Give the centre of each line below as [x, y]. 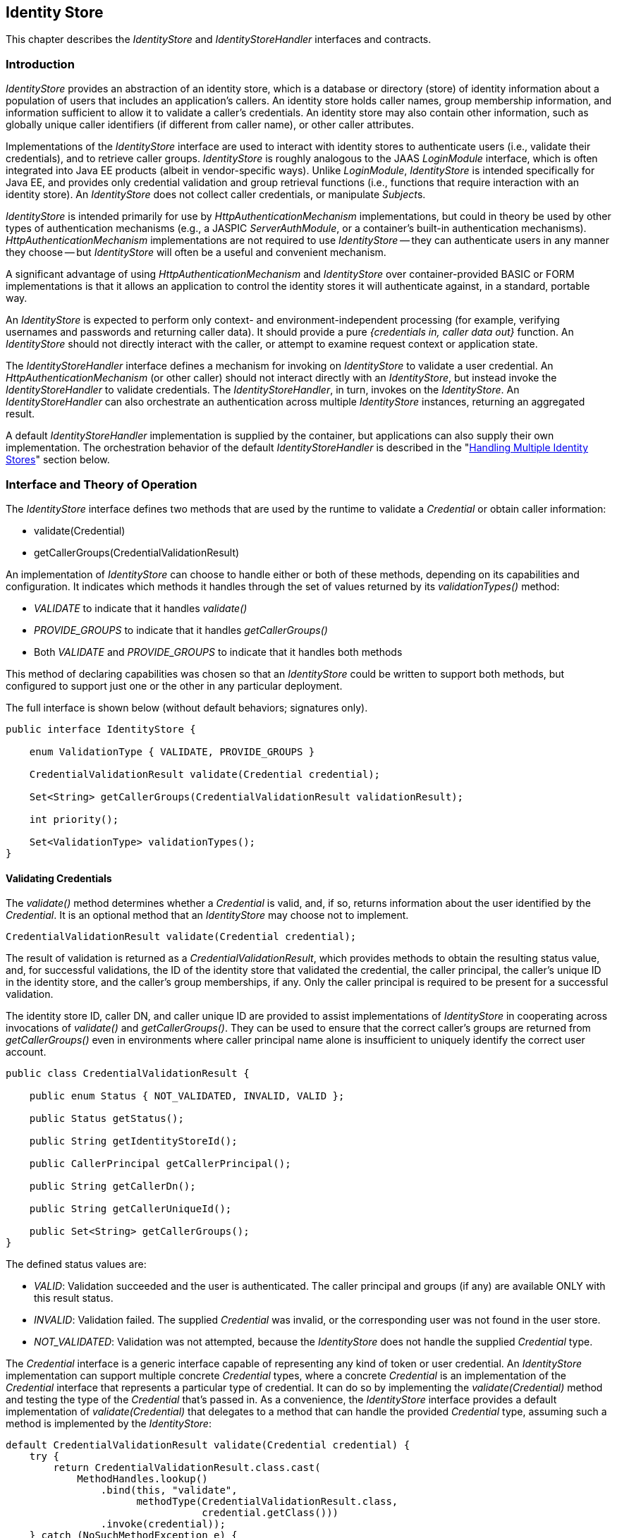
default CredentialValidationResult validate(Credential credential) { [208, 1445]
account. [26, 1052]
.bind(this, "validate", [169, 1490]
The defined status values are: [76, 1264]
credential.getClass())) [270, 1513]
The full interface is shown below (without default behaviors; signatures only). [187, 707]
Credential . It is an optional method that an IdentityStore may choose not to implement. [207, 915]
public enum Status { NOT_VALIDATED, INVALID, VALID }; [187, 1096]
